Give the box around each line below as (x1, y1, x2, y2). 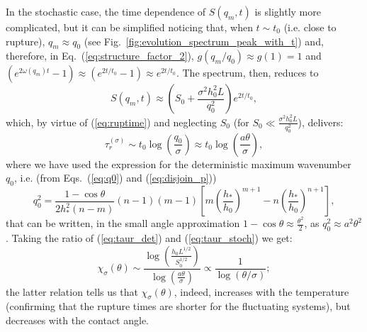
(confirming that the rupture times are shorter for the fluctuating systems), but (6, 299, 351, 314)
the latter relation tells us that (6, 284, 138, 299)
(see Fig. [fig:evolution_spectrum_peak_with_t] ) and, (84, 33, 324, 48)
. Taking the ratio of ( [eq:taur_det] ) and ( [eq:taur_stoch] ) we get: (6, 231, 293, 245)
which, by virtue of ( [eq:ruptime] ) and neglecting (6, 114, 218, 129)
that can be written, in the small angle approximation (6, 216, 240, 231)
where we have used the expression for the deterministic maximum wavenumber (6, 156, 351, 171)
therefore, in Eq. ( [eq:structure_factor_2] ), (6, 48, 194, 63)
